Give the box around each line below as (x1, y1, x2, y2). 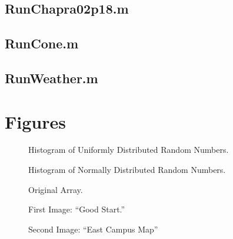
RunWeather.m (5, 68, 98, 87)
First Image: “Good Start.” (28, 203, 125, 215)
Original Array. (28, 183, 83, 195)
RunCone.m (5, 34, 79, 53)
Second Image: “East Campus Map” (28, 222, 158, 235)
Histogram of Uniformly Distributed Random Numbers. (28, 143, 229, 156)
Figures (5, 109, 66, 133)
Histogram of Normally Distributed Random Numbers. (28, 163, 226, 176)
